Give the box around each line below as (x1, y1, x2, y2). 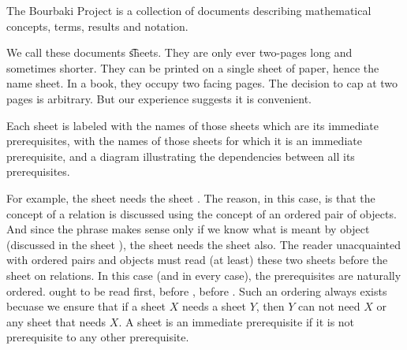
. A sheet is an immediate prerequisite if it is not (118, 313, 355, 330)
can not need (298, 298, 360, 315)
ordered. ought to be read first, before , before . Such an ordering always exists (6, 282, 387, 299)
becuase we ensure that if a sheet (6, 298, 166, 315)
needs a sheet (181, 298, 247, 315)
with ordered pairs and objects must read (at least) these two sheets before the (6, 251, 388, 268)
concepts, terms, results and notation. (6, 17, 189, 34)
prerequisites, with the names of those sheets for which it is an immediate (6, 132, 362, 149)
